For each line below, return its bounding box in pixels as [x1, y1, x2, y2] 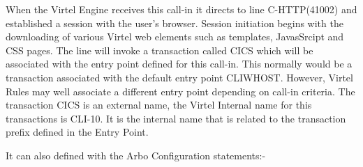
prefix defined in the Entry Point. [6, 125, 149, 139]
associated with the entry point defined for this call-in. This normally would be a [6, 56, 353, 71]
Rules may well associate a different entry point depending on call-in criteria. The [6, 83, 355, 98]
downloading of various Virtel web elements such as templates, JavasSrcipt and [6, 29, 344, 44]
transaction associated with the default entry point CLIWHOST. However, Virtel [6, 70, 353, 84]
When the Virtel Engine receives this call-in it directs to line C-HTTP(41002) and [6, 2, 357, 16]
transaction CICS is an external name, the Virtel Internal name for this [6, 97, 312, 112]
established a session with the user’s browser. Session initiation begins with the [6, 15, 343, 30]
